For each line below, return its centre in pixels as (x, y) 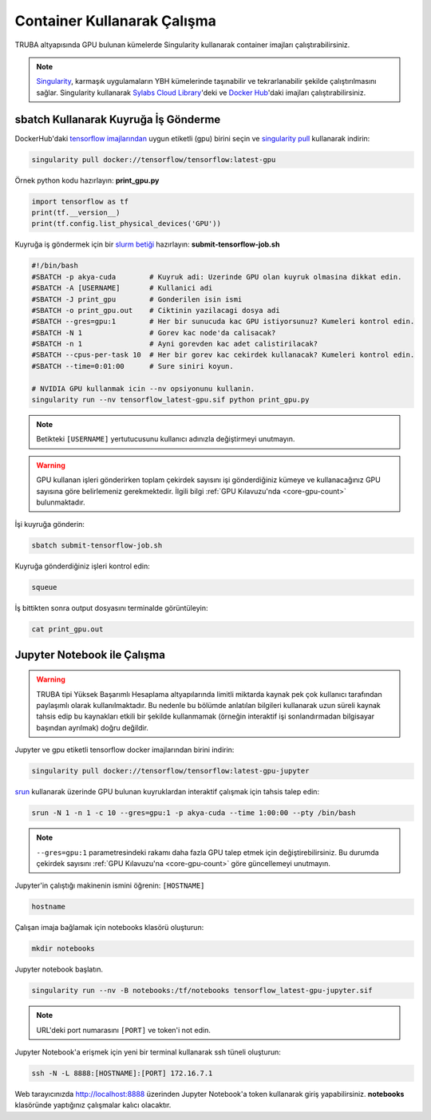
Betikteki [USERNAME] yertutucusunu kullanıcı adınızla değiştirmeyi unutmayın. (166, 439)
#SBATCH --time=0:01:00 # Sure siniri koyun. (133, 366)
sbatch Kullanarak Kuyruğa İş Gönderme (118, 119)
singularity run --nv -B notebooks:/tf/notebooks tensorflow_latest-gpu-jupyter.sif (202, 991)
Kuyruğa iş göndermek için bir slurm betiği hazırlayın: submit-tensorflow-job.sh (147, 244)
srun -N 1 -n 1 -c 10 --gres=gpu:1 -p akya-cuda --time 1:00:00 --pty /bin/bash (194, 813)
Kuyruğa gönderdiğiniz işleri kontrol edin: (83, 566)
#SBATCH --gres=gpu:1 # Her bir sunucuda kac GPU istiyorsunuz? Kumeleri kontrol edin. (223, 322)
